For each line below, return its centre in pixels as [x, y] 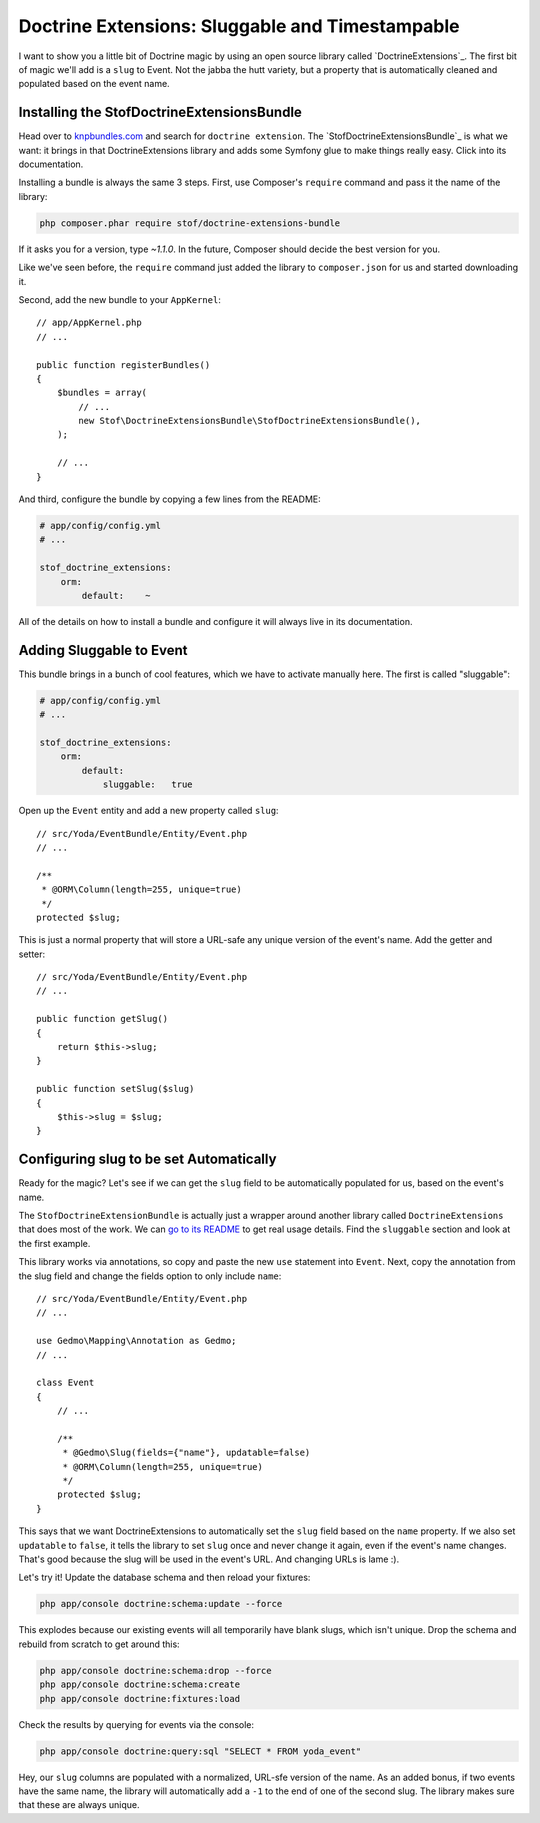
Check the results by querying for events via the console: [136, 1724]
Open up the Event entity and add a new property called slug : [148, 811]
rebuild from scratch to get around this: [99, 1644]
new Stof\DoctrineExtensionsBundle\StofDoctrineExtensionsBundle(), [250, 421]
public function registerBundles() [123, 364]
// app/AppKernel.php [89, 323]
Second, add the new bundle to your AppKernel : [120, 299]
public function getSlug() [102, 1019]
